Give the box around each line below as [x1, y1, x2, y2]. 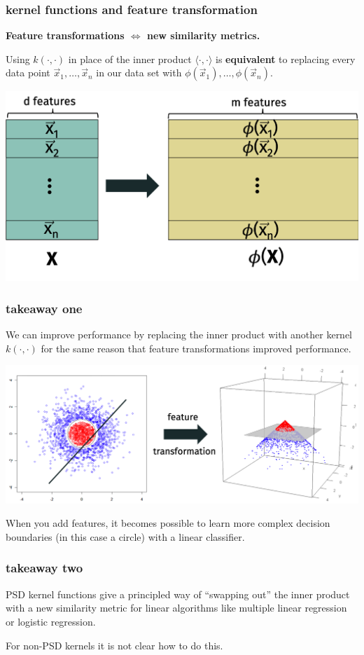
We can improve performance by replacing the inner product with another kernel [6, 327, 353, 342]
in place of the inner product [68, 51, 192, 66]
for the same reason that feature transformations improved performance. [41, 340, 351, 355]
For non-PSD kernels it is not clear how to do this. [6, 637, 223, 652]
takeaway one [6, 299, 83, 317]
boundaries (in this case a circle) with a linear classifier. [6, 529, 245, 544]
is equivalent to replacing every [216, 51, 356, 66]
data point [6, 65, 50, 80]
